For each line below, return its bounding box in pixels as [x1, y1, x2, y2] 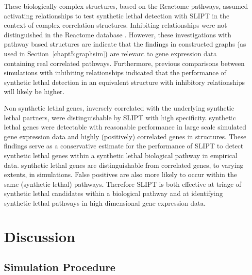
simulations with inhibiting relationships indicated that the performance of [4, 67, 226, 78]
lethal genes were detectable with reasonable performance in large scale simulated [4, 122, 247, 132]
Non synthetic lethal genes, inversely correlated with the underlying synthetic [4, 102, 235, 113]
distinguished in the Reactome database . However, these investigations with [4, 29, 232, 39]
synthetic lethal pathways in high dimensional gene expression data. [4, 197, 206, 208]
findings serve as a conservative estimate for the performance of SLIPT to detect [4, 141, 244, 151]
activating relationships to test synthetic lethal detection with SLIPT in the [4, 10, 230, 20]
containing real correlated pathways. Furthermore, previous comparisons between [4, 58, 245, 68]
